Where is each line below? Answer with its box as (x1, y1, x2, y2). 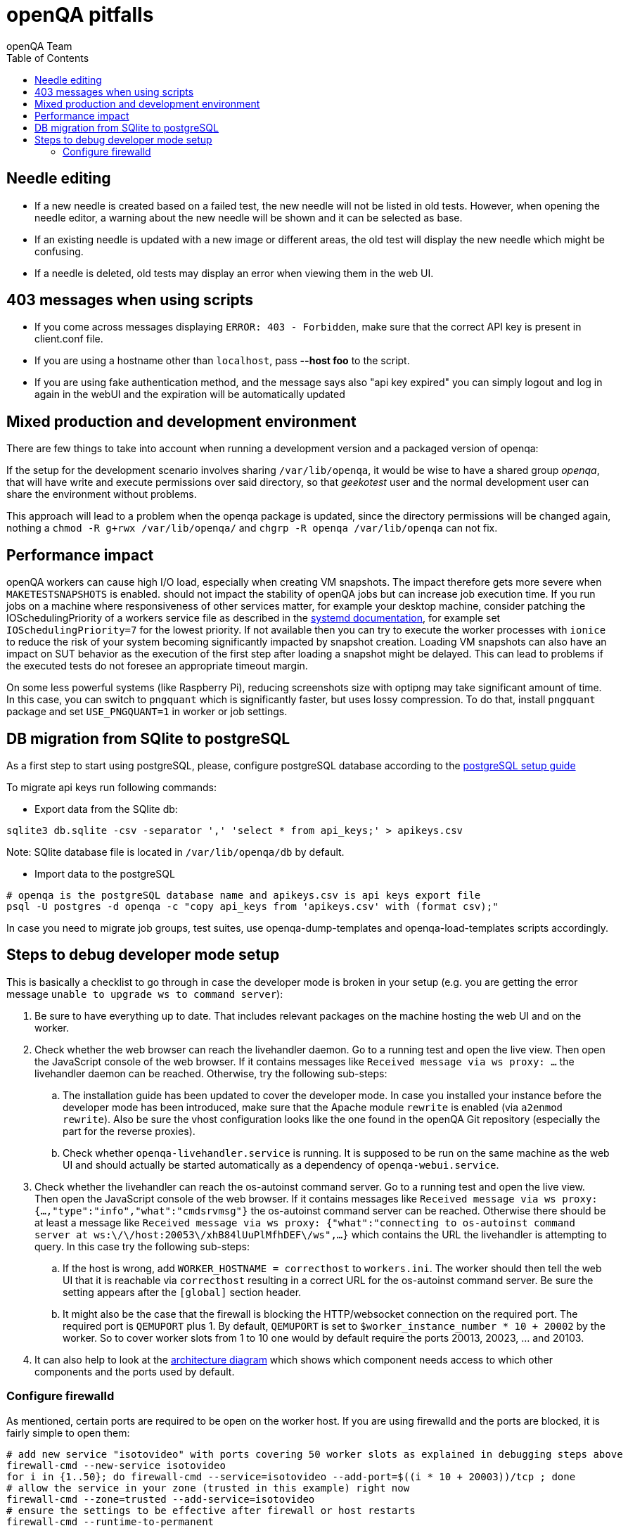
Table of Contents (6, 51, 89, 64)
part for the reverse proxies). (63, 1124, 196, 1137)
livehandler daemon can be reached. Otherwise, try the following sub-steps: (34, 1067, 387, 1079)
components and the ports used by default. (34, 1365, 235, 1378)
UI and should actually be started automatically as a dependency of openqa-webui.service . (63, 1158, 499, 1171)
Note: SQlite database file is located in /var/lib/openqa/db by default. (6, 845, 345, 858)
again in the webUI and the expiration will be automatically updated (34, 388, 345, 401)
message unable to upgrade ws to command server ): (6, 987, 283, 1000)
